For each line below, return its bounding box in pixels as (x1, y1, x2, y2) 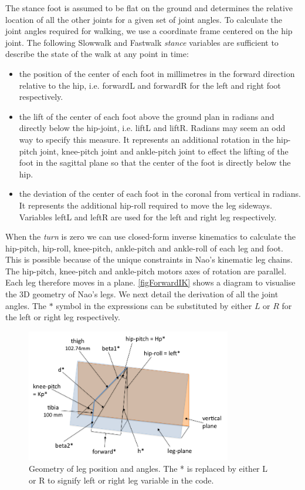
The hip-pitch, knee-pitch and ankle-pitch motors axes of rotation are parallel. (5, 264, 287, 277)
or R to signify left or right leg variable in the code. (29, 474, 214, 486)
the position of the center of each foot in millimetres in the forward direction (19, 67, 295, 79)
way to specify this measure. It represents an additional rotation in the (19, 133, 274, 145)
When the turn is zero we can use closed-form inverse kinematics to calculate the (5, 230, 296, 243)
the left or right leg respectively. (5, 311, 120, 323)
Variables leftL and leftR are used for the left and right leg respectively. (19, 210, 277, 223)
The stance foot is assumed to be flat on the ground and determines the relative (5, 2, 293, 14)
